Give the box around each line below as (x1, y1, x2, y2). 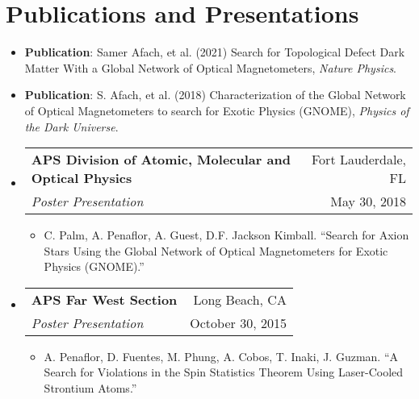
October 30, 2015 (190, 313, 287, 332)
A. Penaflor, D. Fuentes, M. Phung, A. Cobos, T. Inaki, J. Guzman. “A (44, 347, 399, 364)
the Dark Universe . (24, 118, 119, 135)
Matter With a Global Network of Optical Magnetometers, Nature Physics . (24, 59, 397, 76)
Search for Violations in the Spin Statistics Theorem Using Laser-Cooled (44, 364, 404, 380)
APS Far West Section (31, 289, 178, 309)
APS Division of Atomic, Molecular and (31, 150, 291, 169)
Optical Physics (31, 168, 132, 188)
